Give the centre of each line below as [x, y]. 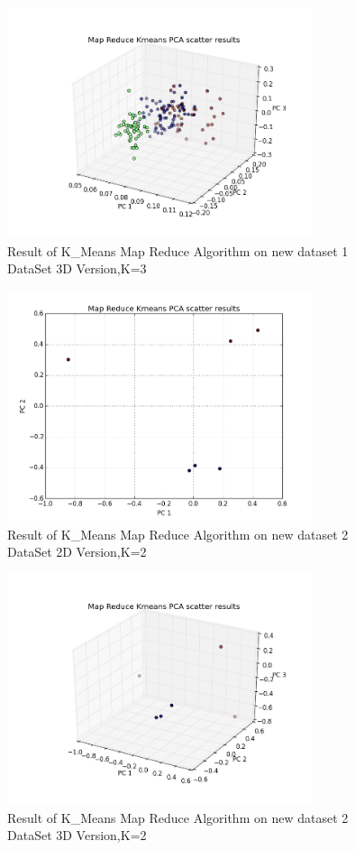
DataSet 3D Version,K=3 [77, 268]
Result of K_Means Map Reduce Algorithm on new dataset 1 [178, 250]
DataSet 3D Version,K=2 [77, 835]
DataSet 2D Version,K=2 [77, 552]
